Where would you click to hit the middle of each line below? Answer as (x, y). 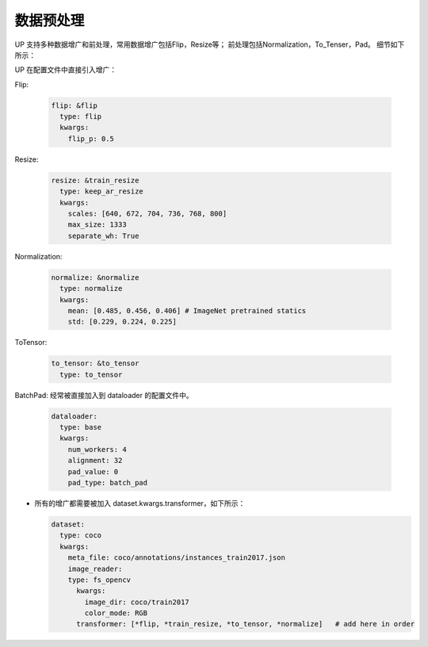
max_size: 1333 (97, 225)
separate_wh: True (103, 235)
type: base (81, 427)
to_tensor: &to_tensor (95, 364)
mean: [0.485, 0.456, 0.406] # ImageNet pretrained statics (187, 310)
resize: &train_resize (95, 180)
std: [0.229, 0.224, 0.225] (122, 322)
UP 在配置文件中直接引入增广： (66, 70)
